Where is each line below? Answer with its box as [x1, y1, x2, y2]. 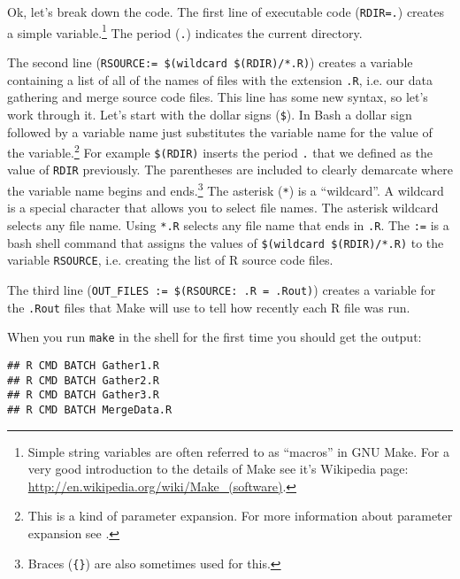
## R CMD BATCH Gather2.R [7, 374, 159, 387]
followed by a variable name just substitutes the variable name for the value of [7, 122, 433, 141]
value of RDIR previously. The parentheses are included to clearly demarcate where [7, 160, 453, 179]
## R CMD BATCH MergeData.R [7, 403, 172, 416]
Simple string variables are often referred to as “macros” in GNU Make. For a [27, 442, 449, 460]
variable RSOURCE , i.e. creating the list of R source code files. [7, 251, 333, 269]
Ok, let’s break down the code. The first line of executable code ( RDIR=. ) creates [7, 3, 444, 20]
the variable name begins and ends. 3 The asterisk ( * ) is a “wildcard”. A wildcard [7, 179, 444, 199]
